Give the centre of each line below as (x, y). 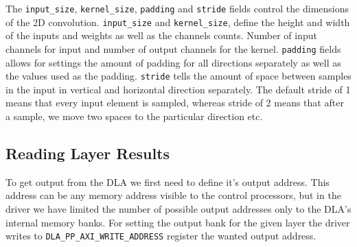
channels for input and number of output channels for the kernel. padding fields (173, 48)
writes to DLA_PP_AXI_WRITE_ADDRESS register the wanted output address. (161, 236)
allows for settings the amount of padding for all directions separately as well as (173, 62)
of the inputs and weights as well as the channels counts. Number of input (161, 35)
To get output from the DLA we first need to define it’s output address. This (168, 181)
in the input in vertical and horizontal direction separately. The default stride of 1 (178, 89)
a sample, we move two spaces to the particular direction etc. (134, 116)
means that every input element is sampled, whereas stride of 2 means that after (175, 103)
